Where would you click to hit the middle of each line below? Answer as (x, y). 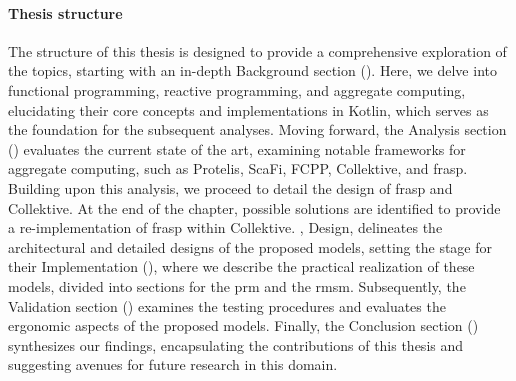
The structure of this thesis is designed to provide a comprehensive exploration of (257, 50)
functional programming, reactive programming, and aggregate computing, (237, 89)
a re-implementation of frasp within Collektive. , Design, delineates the (225, 227)
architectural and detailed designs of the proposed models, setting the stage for (250, 246)
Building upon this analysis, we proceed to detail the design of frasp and (230, 187)
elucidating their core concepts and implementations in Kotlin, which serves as (248, 109)
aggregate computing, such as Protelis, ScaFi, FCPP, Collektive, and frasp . (238, 168)
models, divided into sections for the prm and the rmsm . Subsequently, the (237, 285)
